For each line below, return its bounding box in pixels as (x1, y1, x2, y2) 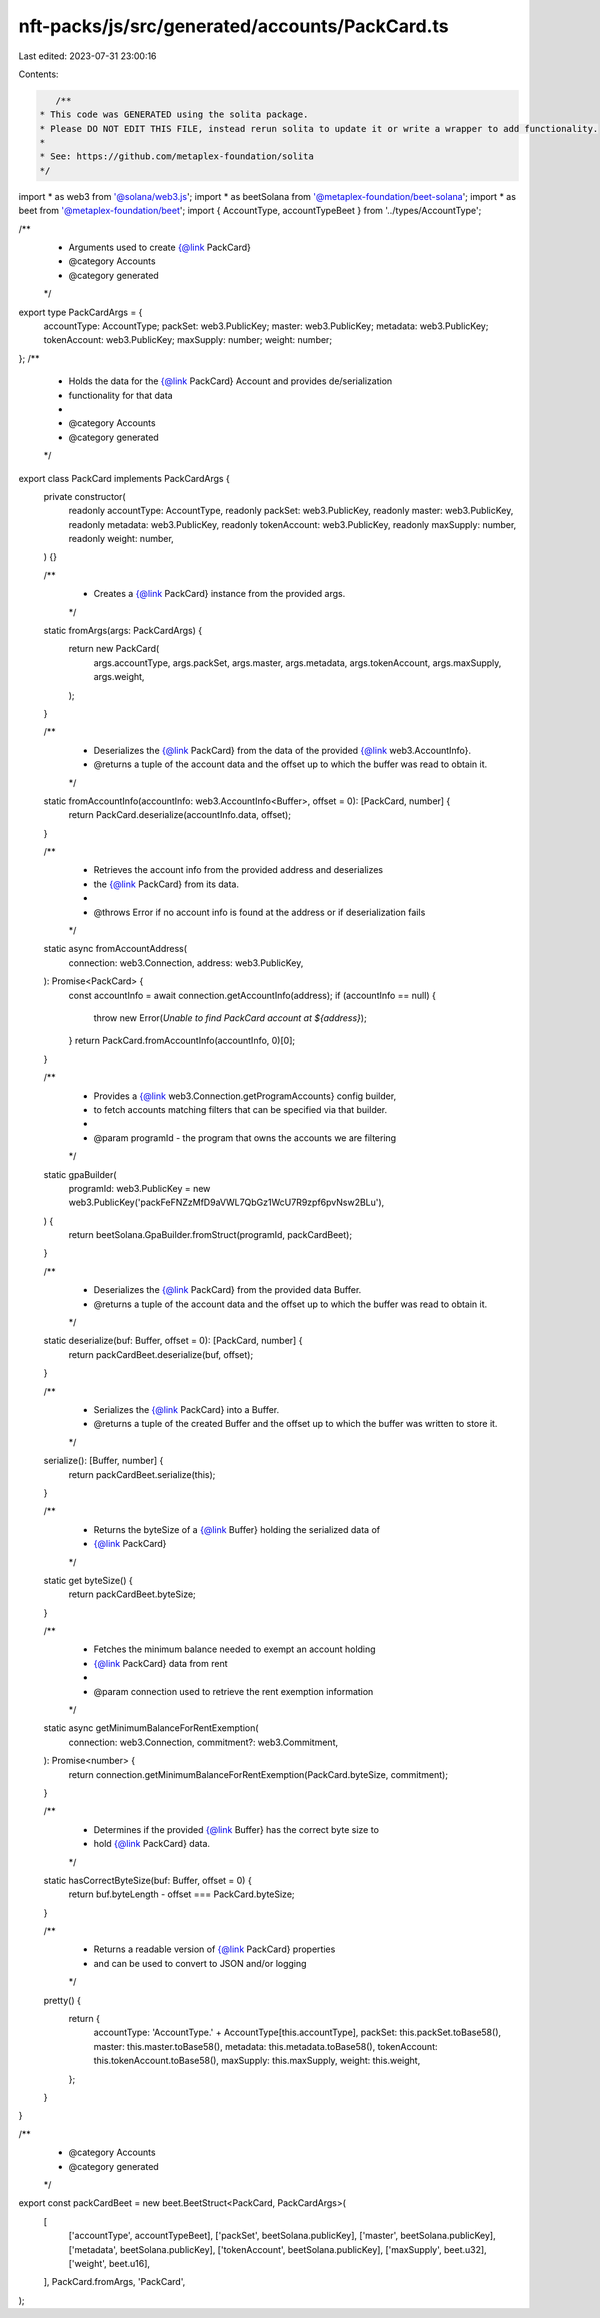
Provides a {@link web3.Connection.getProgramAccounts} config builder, (93, 1090, 397, 1102)
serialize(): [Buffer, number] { (43, 1455, 164, 1467)
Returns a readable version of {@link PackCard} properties (93, 1943, 336, 1955)
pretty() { (43, 1994, 82, 2006)
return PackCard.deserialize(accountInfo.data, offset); (68, 809, 292, 821)
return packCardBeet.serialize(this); (68, 1468, 216, 1480)
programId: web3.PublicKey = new (68, 1182, 211, 1194)
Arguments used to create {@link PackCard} (68, 241, 252, 254)
